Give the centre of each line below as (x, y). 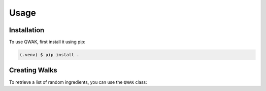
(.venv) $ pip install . (50, 55)
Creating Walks (33, 70)
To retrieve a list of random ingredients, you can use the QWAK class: (78, 82)
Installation (27, 30)
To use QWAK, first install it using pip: (47, 42)
